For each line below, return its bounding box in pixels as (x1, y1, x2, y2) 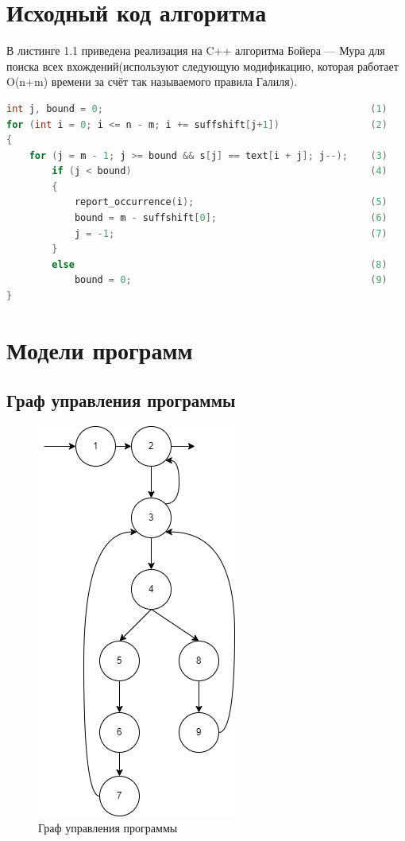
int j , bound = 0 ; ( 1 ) (6, 103, 388, 114)
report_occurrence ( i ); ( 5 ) (74, 196, 388, 208)
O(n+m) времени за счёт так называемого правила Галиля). (6, 73, 298, 90)
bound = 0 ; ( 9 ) (74, 274, 388, 286)
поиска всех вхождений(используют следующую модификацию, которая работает (6, 57, 399, 74)
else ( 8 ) (52, 258, 388, 270)
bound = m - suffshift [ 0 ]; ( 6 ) (74, 212, 388, 224)
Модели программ (6, 333, 193, 366)
